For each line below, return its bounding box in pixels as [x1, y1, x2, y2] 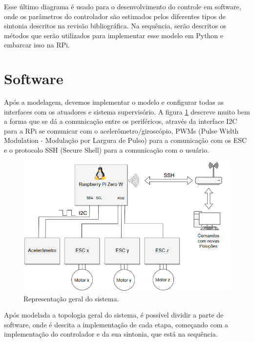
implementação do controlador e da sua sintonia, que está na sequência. [4, 329, 218, 339]
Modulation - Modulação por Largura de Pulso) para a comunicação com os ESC [4, 135, 247, 145]
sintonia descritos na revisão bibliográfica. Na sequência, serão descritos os [4, 21, 227, 31]
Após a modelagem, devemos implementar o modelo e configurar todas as [4, 97, 224, 107]
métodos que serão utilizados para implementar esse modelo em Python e [4, 30, 224, 40]
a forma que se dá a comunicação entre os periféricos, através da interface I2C [4, 116, 237, 126]
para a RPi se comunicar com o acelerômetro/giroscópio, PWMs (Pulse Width [4, 125, 239, 136]
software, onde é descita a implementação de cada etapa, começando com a [4, 319, 228, 329]
